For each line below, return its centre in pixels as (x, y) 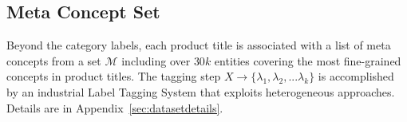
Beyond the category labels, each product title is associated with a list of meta (199, 45)
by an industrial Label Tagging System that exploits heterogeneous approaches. (201, 91)
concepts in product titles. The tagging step (114, 76)
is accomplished (356, 76)
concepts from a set (54, 60)
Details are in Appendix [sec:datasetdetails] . (115, 107)
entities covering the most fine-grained (308, 60)
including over (156, 60)
